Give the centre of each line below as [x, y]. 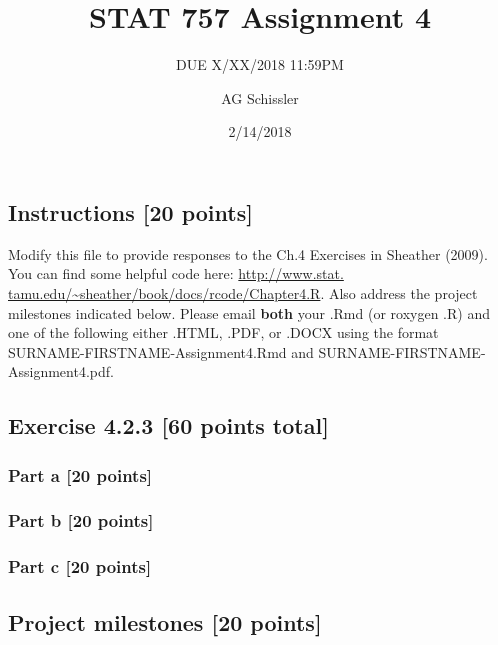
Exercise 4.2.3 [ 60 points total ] [168, 425]
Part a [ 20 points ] [80, 474]
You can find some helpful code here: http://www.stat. [176, 273]
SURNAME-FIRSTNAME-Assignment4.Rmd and [161, 351]
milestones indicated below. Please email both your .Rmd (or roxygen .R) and [249, 312]
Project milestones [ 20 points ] [165, 621]
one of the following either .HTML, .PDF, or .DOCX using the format [223, 332]
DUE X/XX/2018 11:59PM [260, 64]
